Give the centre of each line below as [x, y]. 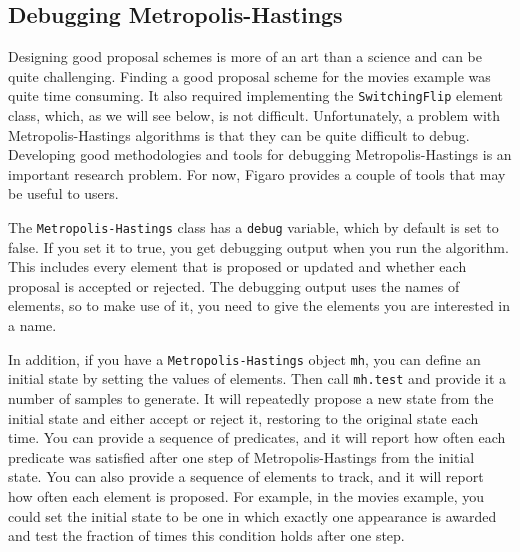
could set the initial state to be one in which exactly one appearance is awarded [252, 515]
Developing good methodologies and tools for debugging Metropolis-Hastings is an [260, 154]
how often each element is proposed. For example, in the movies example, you [246, 495]
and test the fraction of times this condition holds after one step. [206, 535]
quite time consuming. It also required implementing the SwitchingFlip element [256, 95]
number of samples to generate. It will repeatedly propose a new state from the [251, 397]
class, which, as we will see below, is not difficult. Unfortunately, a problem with [254, 115]
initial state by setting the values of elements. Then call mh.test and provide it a [257, 378]
